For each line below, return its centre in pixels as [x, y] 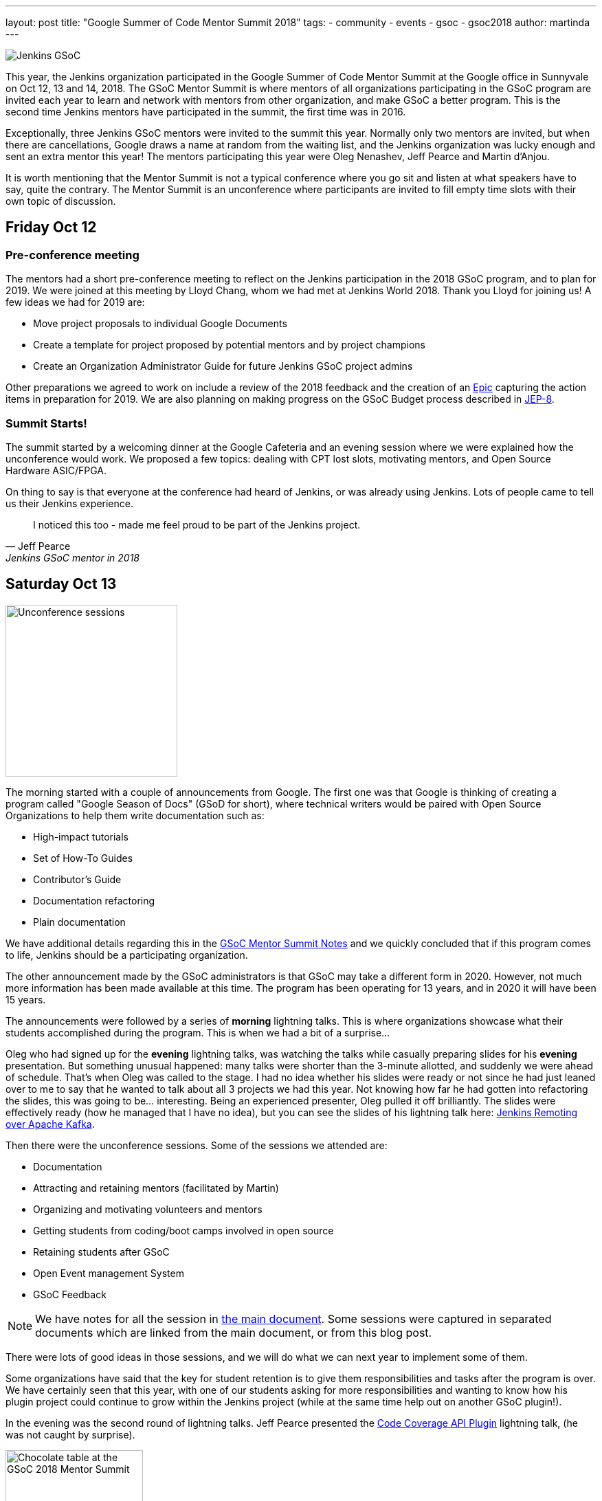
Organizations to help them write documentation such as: [135, 815]
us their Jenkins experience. [69, 503]
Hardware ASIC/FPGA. [56, 470]
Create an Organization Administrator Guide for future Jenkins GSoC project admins [223, 366]
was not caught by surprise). [70, 1434]
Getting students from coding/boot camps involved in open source [183, 1230]
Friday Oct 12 [51, 227]
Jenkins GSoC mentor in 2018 [73, 557]
